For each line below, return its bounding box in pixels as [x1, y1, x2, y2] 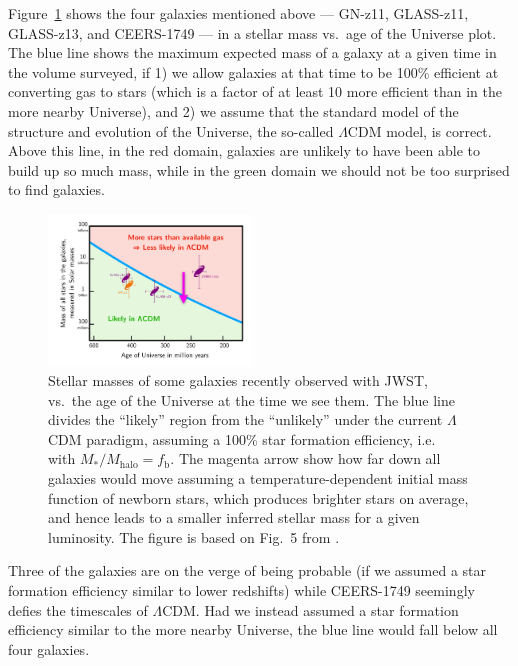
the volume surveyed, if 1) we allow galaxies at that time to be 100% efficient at [8, 61, 499, 82]
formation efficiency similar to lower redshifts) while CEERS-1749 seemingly [8, 580, 475, 601]
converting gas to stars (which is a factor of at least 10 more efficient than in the [8, 81, 502, 102]
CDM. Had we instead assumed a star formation [162, 599, 459, 620]
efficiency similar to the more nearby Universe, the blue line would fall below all [8, 619, 498, 640]
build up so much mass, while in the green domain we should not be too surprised [8, 159, 510, 180]
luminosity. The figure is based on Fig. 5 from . [48, 526, 340, 547]
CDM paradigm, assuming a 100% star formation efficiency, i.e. [48, 428, 436, 449]
